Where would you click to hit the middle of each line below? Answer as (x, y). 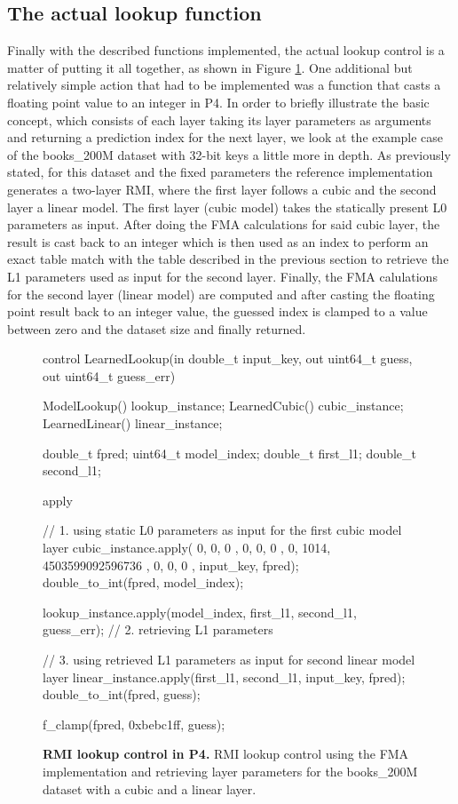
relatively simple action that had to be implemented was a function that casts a (224, 85)
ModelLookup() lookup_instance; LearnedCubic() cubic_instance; (223, 406)
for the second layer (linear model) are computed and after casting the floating (221, 294)
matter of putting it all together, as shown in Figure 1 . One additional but (210, 67)
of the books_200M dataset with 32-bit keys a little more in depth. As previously (229, 154)
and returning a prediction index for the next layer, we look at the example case (225, 137)
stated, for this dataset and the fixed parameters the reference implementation (220, 172)
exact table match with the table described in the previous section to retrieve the (228, 259)
